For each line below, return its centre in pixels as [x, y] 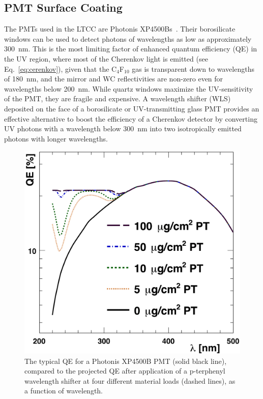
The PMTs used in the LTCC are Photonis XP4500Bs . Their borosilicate [120, 29]
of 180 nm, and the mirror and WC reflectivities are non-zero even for [114, 79]
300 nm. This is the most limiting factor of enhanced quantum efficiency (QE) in [131, 49]
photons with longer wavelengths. [56, 138]
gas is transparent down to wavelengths [193, 68]
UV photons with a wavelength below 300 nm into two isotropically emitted [123, 129]
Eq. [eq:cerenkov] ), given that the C [61, 68]
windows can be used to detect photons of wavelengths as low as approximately [128, 38]
